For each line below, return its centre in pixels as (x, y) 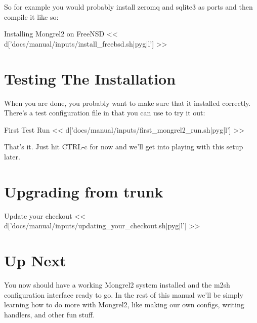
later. (12, 156)
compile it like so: (31, 16)
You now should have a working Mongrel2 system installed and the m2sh (117, 284)
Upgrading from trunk (84, 191)
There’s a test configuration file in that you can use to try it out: (105, 113)
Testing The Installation (90, 78)
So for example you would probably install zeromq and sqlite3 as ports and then (128, 7)
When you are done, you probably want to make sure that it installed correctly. (127, 103)
